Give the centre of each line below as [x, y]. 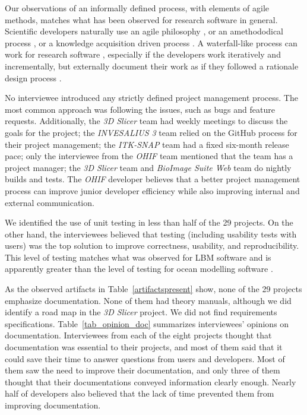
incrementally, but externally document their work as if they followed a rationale [152, 66]
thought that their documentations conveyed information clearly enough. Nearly [151, 381]
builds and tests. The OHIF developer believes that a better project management [153, 179]
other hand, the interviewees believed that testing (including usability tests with [151, 234]
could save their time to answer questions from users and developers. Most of [145, 358]
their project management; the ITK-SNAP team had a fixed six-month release [147, 144]
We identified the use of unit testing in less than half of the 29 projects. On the [149, 222]
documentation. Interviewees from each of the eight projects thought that [138, 335]
